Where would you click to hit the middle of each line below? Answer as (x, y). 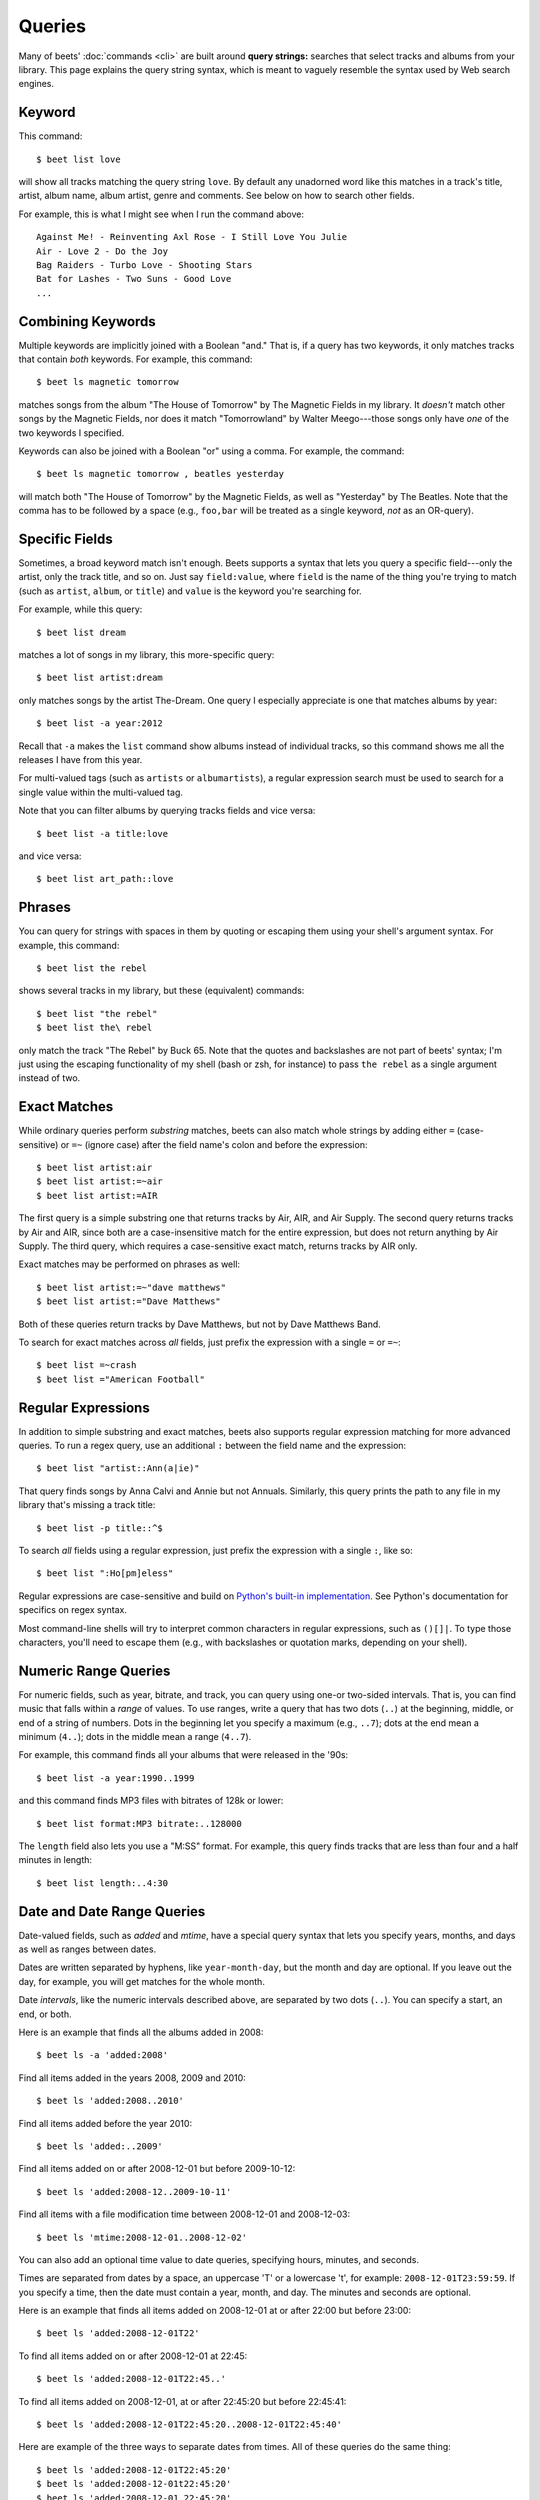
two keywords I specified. (71, 432)
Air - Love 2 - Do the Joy (102, 251)
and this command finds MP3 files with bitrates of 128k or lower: (151, 1801)
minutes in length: (55, 1860)
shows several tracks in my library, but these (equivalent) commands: (161, 991)
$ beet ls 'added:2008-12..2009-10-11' (134, 2191)
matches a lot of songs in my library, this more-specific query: (146, 655)
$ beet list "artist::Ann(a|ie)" (118, 1468)
